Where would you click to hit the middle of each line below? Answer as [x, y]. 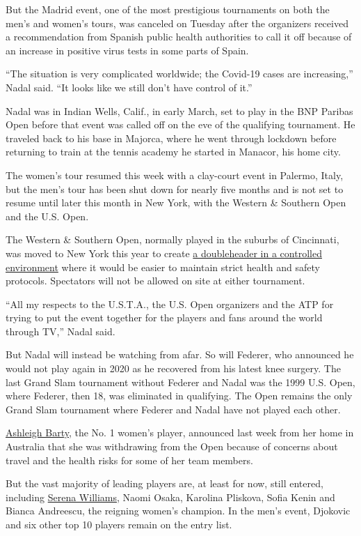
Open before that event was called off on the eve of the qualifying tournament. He [180, 124]
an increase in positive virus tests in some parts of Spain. [127, 50]
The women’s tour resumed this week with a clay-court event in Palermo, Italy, [175, 175]
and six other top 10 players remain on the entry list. [119, 524]
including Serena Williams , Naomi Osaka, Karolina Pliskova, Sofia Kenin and [170, 497]
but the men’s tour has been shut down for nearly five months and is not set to [175, 189]
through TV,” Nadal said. [61, 331]
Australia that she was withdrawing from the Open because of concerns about [172, 446]
